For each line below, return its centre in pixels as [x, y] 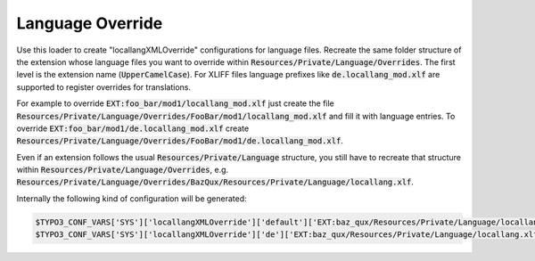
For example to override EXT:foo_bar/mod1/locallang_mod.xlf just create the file [175, 103]
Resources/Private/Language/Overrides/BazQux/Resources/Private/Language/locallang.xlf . [215, 182]
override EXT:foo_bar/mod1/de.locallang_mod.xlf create [133, 128]
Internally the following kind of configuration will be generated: [132, 198]
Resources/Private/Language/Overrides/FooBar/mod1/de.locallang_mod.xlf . [180, 141]
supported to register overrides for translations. [104, 87]
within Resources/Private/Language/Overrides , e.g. [123, 170]
